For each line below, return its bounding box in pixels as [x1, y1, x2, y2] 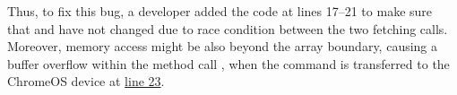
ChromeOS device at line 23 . [7, 72, 165, 91]
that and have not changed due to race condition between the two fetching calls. [7, 19, 448, 38]
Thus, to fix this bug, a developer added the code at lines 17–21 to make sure [7, 2, 433, 20]
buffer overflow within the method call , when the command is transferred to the [7, 54, 450, 73]
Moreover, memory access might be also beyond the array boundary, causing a [7, 37, 438, 56]
